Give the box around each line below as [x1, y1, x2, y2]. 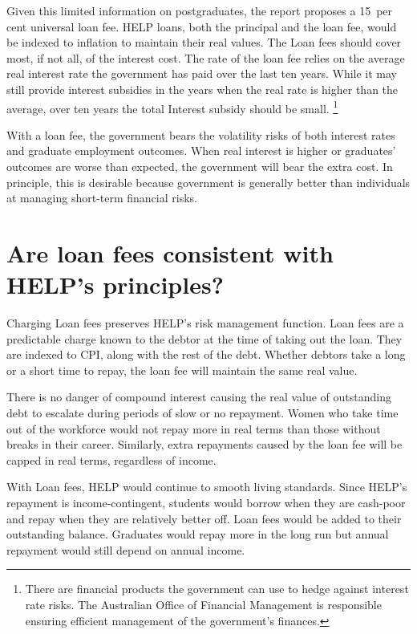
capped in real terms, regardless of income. [6, 451, 217, 468]
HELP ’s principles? [6, 268, 224, 301]
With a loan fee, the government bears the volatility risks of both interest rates [6, 126, 395, 143]
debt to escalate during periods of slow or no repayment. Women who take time [6, 404, 399, 421]
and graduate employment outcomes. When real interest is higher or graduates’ [6, 142, 396, 159]
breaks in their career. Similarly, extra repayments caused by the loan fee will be [6, 436, 403, 453]
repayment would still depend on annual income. [6, 541, 245, 558]
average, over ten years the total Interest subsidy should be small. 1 [6, 97, 338, 116]
